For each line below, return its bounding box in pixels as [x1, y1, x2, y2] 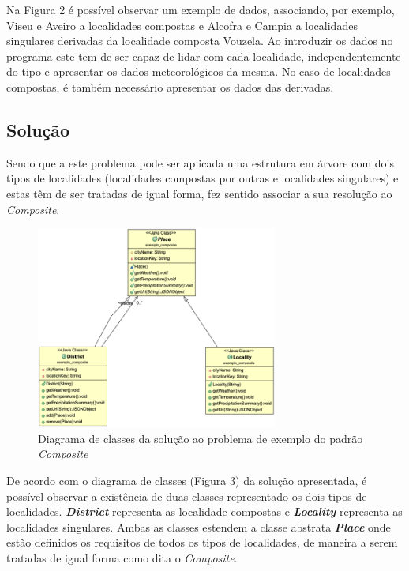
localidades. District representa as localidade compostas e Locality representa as [6, 503, 403, 520]
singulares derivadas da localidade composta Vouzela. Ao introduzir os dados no [6, 32, 393, 49]
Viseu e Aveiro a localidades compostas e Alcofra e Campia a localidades [6, 17, 358, 33]
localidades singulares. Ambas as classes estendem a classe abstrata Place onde [6, 518, 391, 535]
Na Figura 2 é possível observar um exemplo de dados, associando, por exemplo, [6, 2, 395, 17]
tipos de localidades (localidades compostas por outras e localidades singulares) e [6, 170, 399, 186]
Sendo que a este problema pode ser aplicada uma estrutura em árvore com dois [6, 154, 394, 171]
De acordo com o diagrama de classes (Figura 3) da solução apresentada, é [6, 471, 367, 488]
